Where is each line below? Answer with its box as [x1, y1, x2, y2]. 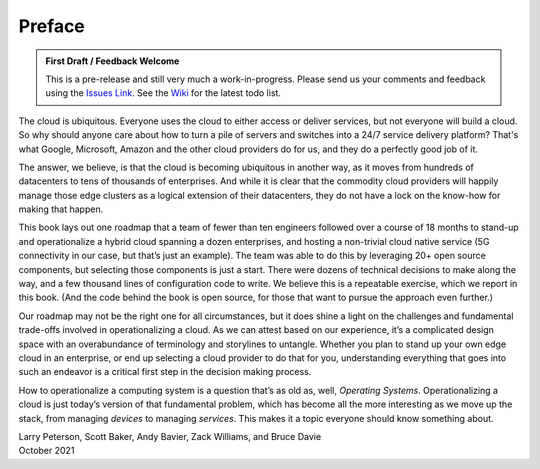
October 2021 [18, 445, 75, 457]
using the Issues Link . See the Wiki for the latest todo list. [45, 87, 282, 99]
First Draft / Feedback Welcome [45, 55, 180, 67]
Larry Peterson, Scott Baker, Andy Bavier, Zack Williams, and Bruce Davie [18, 430, 322, 442]
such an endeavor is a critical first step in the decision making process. [18, 366, 312, 378]
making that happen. [18, 203, 104, 215]
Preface [18, 15, 85, 37]
